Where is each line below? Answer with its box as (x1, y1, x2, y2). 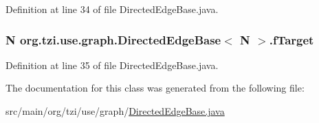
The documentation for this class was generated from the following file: (5, 81, 305, 95)
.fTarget (269, 31, 314, 48)
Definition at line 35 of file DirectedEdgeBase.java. (5, 57, 219, 72)
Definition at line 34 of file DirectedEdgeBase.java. (5, 2, 219, 16)
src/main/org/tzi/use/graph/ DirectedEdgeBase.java (5, 104, 225, 118)
